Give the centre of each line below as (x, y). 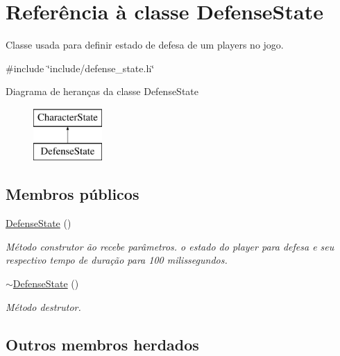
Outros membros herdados (102, 344)
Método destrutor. (43, 306)
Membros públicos (73, 194)
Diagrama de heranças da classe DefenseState (102, 91)
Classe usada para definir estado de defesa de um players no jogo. (145, 45)
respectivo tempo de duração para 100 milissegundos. (117, 260)
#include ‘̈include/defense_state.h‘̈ (80, 68)
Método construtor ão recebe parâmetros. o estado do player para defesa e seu (170, 246)
